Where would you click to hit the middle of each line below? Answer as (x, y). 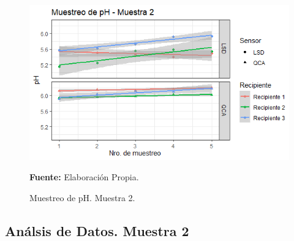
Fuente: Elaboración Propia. (84, 177)
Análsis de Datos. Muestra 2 (97, 230)
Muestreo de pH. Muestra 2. (82, 197)
